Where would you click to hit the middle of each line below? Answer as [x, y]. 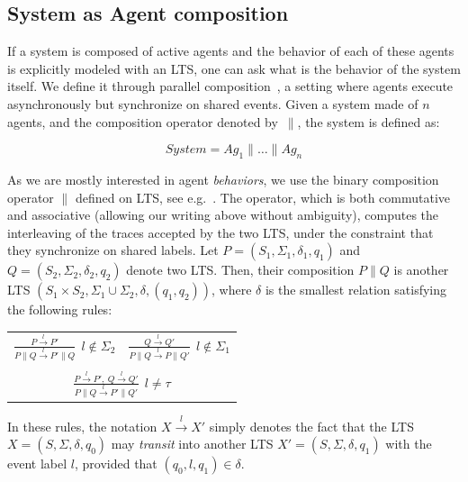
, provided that [116, 464]
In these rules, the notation [82, 426]
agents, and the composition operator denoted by [143, 121]
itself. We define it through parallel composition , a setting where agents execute [230, 86]
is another [421, 270]
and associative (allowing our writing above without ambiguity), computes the [223, 215]
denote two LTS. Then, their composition [240, 270]
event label [37, 464]
